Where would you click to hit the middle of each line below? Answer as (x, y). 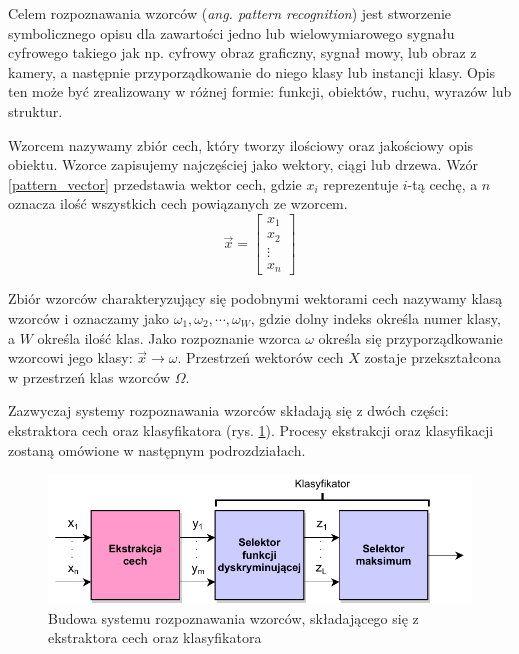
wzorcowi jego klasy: (70, 357)
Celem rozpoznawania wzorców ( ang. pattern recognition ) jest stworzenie (230, 13)
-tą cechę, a (442, 183)
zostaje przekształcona (433, 357)
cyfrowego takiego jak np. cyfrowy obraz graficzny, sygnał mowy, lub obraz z (242, 52)
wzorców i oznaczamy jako (88, 318)
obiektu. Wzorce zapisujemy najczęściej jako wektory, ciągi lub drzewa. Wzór (243, 164)
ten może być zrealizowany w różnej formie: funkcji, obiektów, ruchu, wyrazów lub (260, 91)
